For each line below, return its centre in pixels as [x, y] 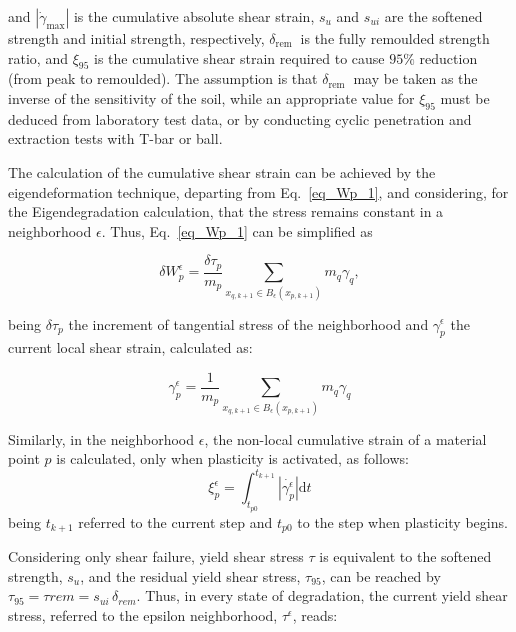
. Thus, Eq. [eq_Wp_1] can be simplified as [237, 230]
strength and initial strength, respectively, [136, 38]
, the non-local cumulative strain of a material [345, 438]
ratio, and [38, 57]
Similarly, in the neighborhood [101, 438]
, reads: [315, 614]
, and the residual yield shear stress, [190, 575]
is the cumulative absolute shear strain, [194, 16]
